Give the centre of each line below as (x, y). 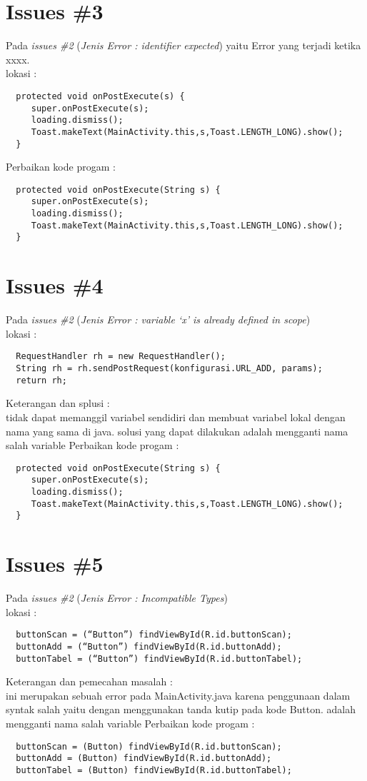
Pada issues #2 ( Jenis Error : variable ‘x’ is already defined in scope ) (158, 319)
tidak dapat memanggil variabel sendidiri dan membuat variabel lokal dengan (176, 417)
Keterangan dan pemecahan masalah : (89, 681)
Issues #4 (55, 285)
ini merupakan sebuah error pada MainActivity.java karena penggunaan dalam (178, 695)
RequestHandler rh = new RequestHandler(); (121, 357)
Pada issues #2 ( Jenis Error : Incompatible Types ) (117, 598)
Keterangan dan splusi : (58, 403)
